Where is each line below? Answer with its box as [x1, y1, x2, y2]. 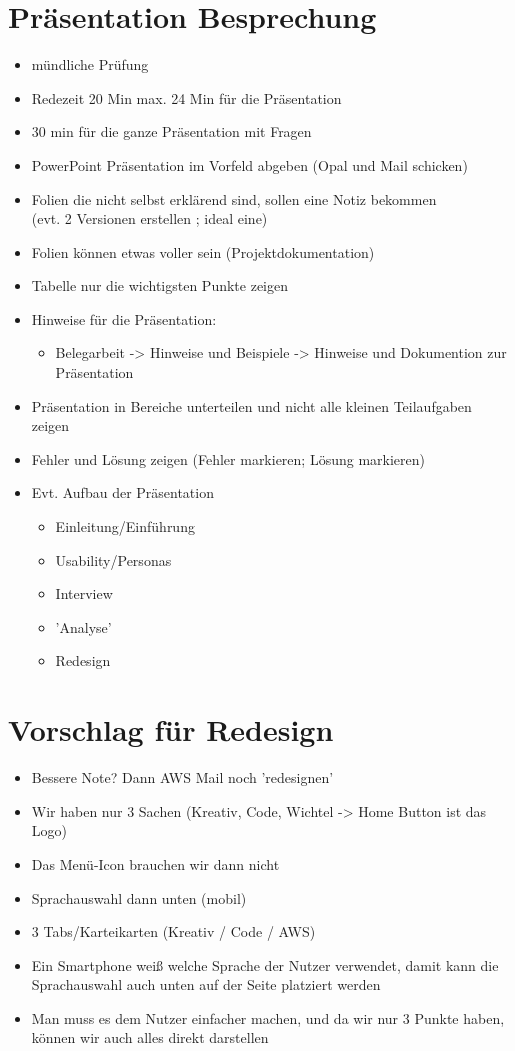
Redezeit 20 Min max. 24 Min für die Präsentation [31, 87, 342, 108]
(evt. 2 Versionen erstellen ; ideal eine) [31, 208, 268, 229]
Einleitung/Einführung [55, 516, 195, 537]
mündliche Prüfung [31, 54, 149, 75]
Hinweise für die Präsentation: [31, 308, 217, 329]
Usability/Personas [55, 549, 172, 570]
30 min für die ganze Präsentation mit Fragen [31, 121, 312, 142]
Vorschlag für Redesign [8, 709, 334, 750]
